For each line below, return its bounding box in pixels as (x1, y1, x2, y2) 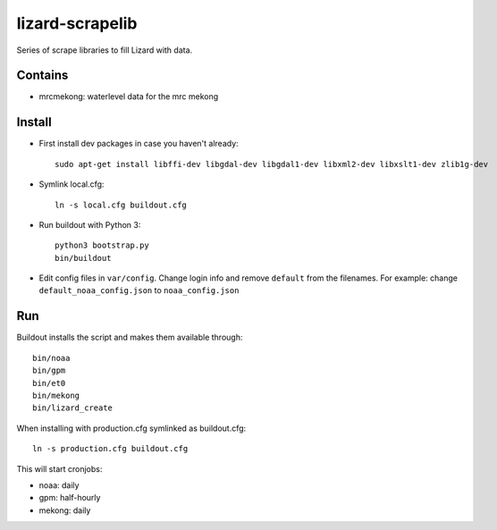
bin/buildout (55, 253, 112, 263)
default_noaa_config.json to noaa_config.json (38, 285, 240, 296)
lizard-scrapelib (16, 13, 138, 33)
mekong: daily (38, 505, 91, 516)
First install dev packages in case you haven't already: (38, 139, 239, 149)
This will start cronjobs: (16, 463, 103, 474)
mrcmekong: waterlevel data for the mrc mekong (38, 91, 219, 102)
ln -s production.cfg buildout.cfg (32, 443, 189, 454)
